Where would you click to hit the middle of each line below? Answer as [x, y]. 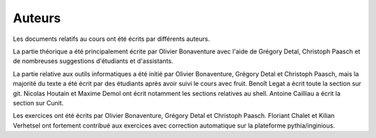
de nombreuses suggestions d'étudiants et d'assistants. [93, 61]
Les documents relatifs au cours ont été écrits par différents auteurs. [111, 39]
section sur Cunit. [38, 103]
